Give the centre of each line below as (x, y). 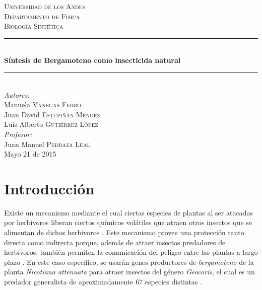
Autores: (17, 94)
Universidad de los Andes (45, 6)
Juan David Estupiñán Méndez (52, 114)
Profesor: (18, 134)
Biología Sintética (34, 26)
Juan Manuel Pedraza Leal (47, 144)
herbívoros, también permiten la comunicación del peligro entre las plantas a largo (131, 252)
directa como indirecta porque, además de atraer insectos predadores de (115, 242)
